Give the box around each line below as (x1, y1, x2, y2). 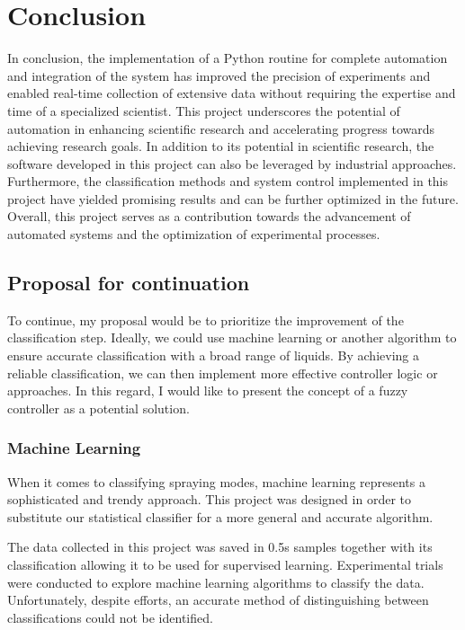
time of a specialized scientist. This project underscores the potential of (7, 101, 400, 120)
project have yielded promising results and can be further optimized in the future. (7, 189, 459, 208)
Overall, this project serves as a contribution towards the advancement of (7, 207, 411, 226)
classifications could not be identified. (7, 608, 213, 626)
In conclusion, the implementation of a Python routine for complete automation (7, 49, 448, 67)
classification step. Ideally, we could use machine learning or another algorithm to (7, 328, 457, 347)
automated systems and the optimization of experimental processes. (7, 225, 380, 244)
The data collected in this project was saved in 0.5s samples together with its (7, 537, 433, 556)
